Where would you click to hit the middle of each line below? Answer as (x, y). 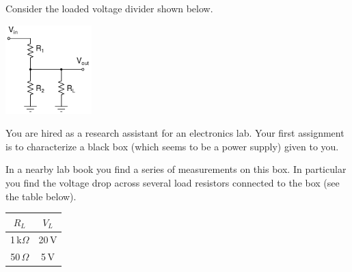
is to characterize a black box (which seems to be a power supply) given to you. (172, 146)
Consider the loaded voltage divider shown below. (109, 8)
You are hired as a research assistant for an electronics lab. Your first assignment (175, 133)
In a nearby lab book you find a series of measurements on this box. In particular (176, 169)
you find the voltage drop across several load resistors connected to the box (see (173, 182)
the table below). (41, 196)
